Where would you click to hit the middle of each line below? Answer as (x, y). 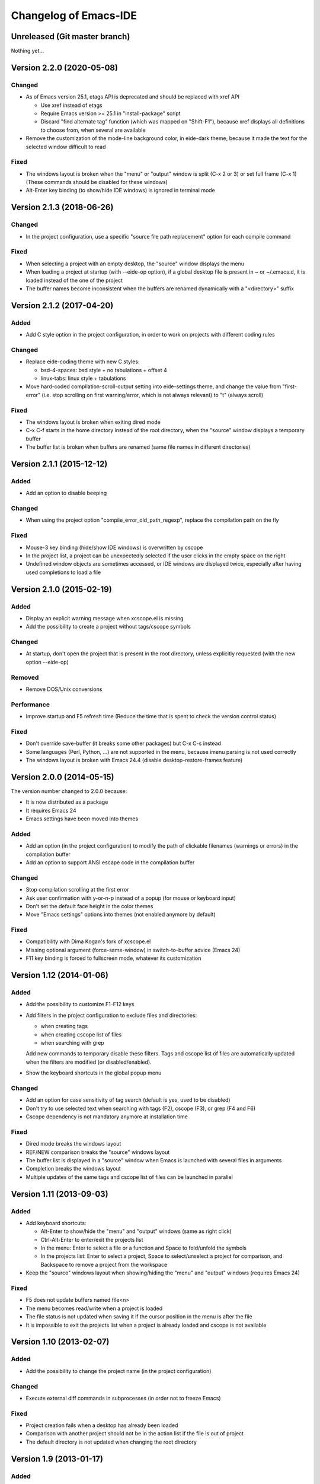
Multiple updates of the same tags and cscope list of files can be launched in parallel (129, 1177)
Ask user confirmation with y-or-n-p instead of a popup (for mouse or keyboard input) (131, 898)
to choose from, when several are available (93, 130)
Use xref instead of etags (72, 105)
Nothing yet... (28, 51)
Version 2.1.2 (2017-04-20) (62, 305)
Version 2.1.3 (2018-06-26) (62, 207)
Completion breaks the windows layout (73, 1169)
